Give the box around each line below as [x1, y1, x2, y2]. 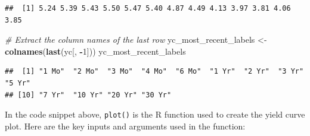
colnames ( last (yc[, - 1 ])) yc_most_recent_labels [5, 45, 186, 57]
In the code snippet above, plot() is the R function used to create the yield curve [5, 108, 305, 121]
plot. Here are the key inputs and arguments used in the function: [5, 119, 246, 132]
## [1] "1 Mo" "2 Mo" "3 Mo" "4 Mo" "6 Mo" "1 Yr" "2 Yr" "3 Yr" [5, 67, 304, 76]
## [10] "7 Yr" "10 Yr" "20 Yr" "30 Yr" [5, 90, 172, 99]
